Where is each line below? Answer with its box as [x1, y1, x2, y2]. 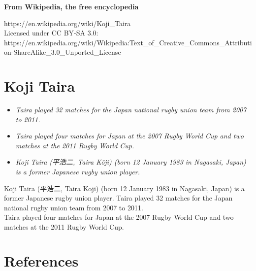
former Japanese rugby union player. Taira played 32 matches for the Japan [4, 193, 233, 203]
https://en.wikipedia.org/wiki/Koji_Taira [4, 18, 131, 28]
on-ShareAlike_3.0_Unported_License [4, 47, 121, 57]
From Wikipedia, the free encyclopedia [4, 1, 139, 11]
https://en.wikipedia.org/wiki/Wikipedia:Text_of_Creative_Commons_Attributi [4, 37, 252, 47]
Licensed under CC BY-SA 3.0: [4, 28, 98, 38]
